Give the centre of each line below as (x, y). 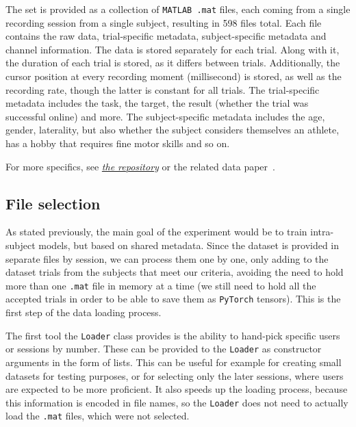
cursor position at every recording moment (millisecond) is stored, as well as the (174, 76)
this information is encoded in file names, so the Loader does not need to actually (177, 402)
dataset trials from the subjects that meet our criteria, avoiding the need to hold (175, 272)
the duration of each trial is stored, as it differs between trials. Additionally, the (173, 63)
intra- (322, 232)
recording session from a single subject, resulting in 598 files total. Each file (164, 22)
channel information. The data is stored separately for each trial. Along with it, (173, 49)
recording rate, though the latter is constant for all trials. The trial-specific (163, 89)
